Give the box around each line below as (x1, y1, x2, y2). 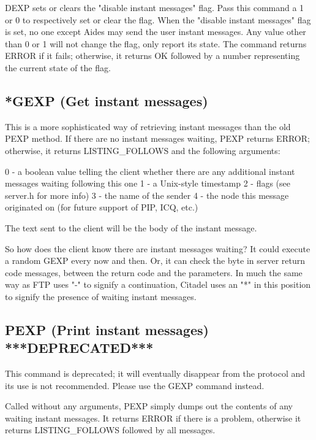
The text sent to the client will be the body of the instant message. (5, 221, 257, 234)
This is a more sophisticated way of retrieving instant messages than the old (5, 120, 291, 133)
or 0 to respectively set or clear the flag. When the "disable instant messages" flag (5, 13, 311, 26)
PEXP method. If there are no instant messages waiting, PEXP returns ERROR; (5, 132, 310, 145)
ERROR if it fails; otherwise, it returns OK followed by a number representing (5, 49, 300, 62)
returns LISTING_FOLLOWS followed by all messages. (5, 423, 216, 436)
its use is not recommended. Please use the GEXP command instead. (5, 379, 265, 392)
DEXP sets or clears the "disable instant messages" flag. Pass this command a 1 (5, 1, 304, 14)
